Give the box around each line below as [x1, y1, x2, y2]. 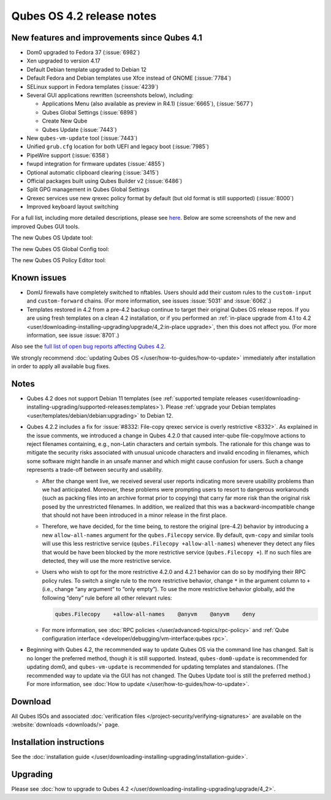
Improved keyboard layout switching [26, 203, 119, 211]
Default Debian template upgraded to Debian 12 [26, 66, 147, 73]
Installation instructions [11, 737, 104, 747]
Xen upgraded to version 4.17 [26, 57, 101, 64]
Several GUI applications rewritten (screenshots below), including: [26, 92, 194, 99]
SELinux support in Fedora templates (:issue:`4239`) [26, 83, 159, 90]
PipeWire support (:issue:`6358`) [26, 151, 110, 159]
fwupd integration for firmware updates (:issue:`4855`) [26, 160, 165, 168]
